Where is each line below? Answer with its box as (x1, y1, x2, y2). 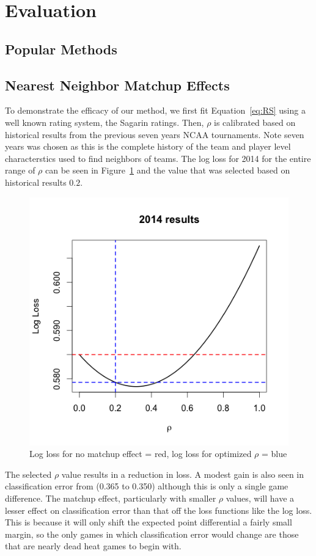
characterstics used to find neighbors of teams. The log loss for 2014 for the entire (5, 152, 311, 164)
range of (5, 164, 35, 177)
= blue (261, 447, 287, 460)
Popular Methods (5, 39, 117, 58)
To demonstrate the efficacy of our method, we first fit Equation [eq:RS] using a (5, 104, 306, 117)
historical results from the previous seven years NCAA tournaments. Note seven (5, 128, 304, 141)
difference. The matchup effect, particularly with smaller (5, 492, 216, 505)
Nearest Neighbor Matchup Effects (5, 75, 230, 94)
